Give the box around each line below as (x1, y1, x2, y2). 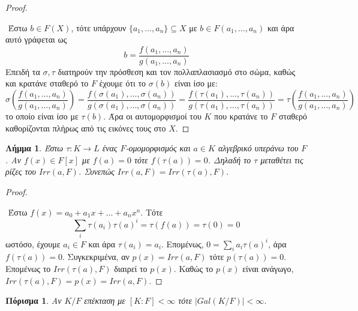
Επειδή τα (5, 65, 40, 77)
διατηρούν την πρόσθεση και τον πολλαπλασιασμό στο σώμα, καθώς (58, 65, 296, 77)
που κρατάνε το (214, 110, 268, 122)
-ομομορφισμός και (125, 142, 191, 154)
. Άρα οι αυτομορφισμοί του (103, 110, 201, 122)
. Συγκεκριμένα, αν (62, 250, 130, 263)
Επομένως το (5, 262, 51, 274)
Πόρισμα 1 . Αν (5, 294, 62, 307)
